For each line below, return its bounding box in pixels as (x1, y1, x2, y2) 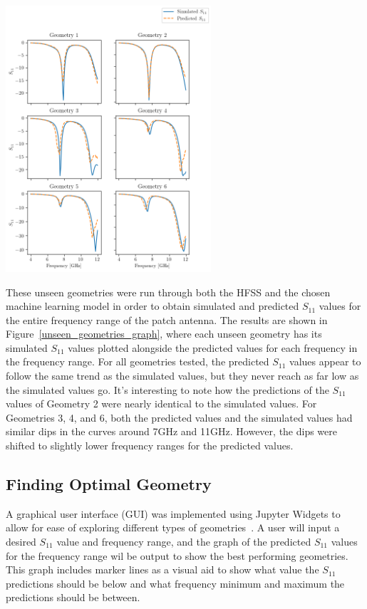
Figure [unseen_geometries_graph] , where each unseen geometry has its (6, 326, 322, 341)
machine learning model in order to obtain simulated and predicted (6, 298, 299, 313)
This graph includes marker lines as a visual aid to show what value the (6, 562, 319, 577)
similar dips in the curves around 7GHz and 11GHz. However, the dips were (6, 424, 338, 439)
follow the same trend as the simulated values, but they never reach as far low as (6, 368, 359, 383)
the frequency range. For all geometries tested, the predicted (6, 354, 269, 369)
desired (6, 534, 36, 549)
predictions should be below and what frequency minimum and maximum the (6, 576, 345, 590)
